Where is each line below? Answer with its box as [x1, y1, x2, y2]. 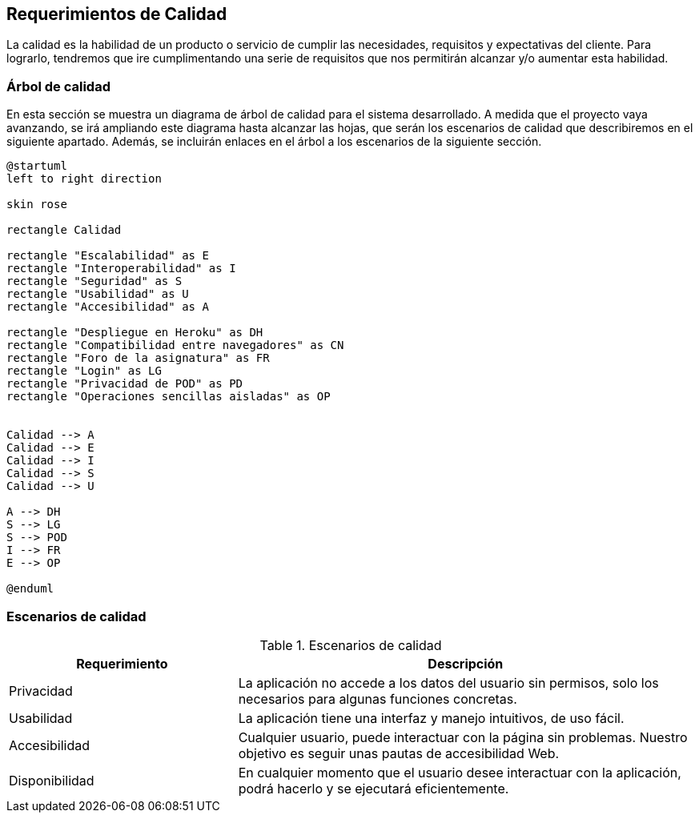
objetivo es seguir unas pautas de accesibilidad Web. [238, 745, 560, 761]
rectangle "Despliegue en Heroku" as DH [6, 326, 263, 339]
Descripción [428, 655, 504, 672]
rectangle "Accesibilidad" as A [6, 300, 209, 314]
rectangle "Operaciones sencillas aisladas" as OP [6, 390, 331, 403]
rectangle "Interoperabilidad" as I [6, 262, 236, 275]
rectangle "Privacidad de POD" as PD [6, 377, 243, 391]
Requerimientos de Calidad [6, 4, 227, 24]
